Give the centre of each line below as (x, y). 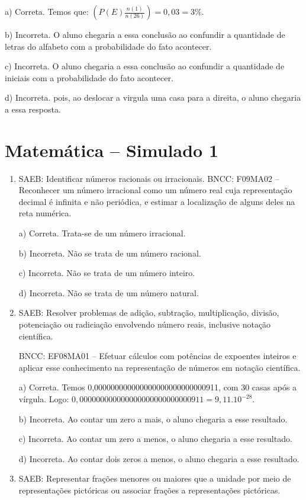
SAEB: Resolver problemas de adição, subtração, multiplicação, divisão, (149, 312)
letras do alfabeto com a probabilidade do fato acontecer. (108, 46)
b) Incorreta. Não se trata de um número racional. (110, 253)
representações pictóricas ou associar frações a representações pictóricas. (149, 490)
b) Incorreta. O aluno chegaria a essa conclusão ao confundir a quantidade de (145, 34)
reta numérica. (45, 213)
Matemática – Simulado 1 (112, 150)
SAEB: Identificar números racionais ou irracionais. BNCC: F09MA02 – (149, 178)
